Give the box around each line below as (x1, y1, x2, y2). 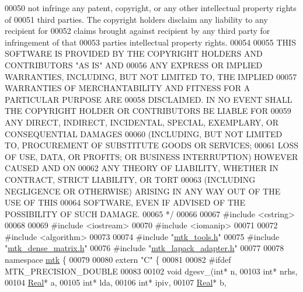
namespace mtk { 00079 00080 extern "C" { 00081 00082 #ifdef (5, 253, 231, 266)
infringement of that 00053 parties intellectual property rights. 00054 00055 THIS (5, 36, 296, 48)
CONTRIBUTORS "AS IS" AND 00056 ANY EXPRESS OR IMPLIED (5, 58, 263, 71)
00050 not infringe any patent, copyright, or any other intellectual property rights (5, 2, 297, 13)
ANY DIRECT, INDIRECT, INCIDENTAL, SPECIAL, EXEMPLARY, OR (5, 116, 279, 128)
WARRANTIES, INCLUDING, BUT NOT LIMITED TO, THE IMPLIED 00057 (5, 70, 297, 82)
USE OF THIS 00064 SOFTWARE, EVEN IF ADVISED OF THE (5, 196, 246, 208)
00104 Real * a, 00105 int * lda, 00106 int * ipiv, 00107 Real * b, (5, 276, 227, 288)
